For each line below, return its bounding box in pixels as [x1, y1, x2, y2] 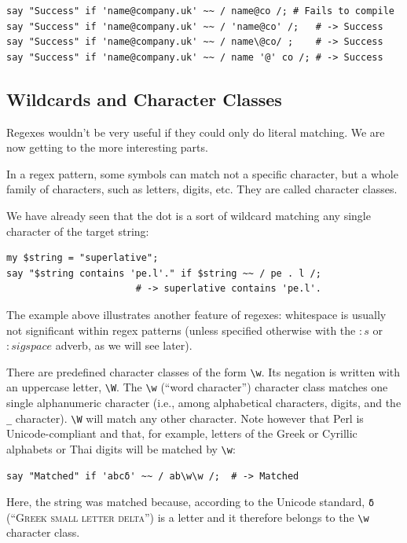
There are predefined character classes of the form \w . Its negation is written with [6, 363, 401, 380]
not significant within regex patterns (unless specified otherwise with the [6, 321, 356, 338]
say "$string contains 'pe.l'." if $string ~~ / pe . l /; [6, 267, 321, 279]
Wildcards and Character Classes [6, 86, 282, 111]
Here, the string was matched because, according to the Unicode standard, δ [6, 493, 375, 510]
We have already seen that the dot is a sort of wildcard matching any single [6, 207, 371, 223]
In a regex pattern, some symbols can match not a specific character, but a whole [6, 165, 398, 182]
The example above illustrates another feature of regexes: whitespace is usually [6, 306, 387, 322]
